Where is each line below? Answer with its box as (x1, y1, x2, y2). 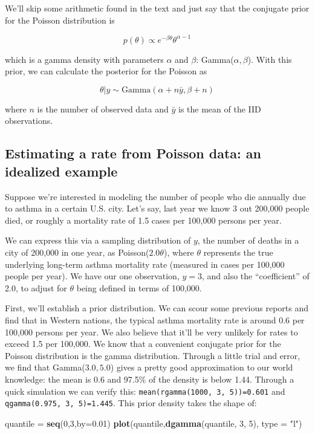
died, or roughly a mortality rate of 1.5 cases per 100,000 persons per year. (5, 213, 282, 226)
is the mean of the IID (178, 102, 261, 115)
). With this (247, 53, 292, 65)
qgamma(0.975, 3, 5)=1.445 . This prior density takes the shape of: (5, 397, 257, 409)
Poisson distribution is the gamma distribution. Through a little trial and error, (5, 349, 300, 361)
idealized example (5, 161, 118, 180)
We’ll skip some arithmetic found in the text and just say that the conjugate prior (5, 2, 310, 14)
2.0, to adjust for (5, 281, 67, 294)
